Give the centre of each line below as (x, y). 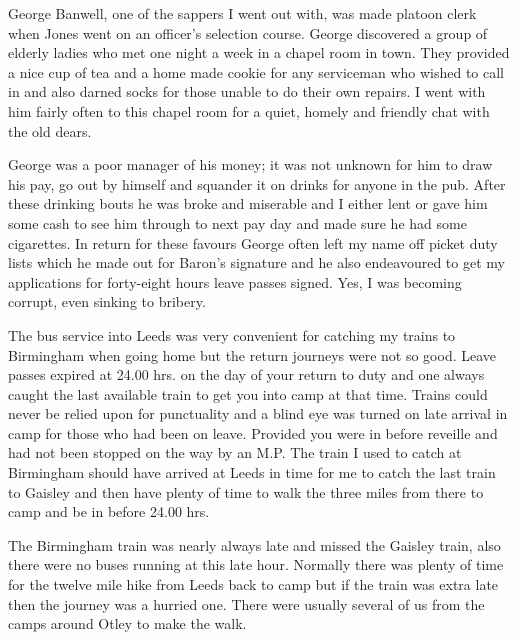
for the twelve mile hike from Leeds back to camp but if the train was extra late (253, 584)
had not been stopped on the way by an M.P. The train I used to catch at (235, 452)
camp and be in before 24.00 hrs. (109, 511)
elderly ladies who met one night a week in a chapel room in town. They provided (259, 52)
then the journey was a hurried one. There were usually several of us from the (246, 603)
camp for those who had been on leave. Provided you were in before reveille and (253, 432)
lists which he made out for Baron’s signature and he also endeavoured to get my (256, 262)
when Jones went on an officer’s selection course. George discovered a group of (248, 32)
